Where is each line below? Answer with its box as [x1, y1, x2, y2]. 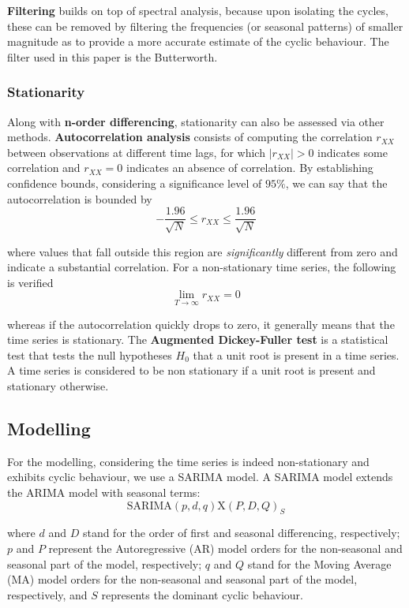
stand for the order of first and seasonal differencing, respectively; [82, 524, 400, 541]
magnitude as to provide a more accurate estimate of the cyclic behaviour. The [7, 33, 389, 50]
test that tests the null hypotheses [7, 346, 172, 363]
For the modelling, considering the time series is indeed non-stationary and [7, 453, 370, 469]
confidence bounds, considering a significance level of [7, 174, 262, 191]
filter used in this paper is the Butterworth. [7, 48, 218, 65]
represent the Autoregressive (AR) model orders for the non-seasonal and [48, 539, 403, 556]
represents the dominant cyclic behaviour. [101, 586, 303, 602]
